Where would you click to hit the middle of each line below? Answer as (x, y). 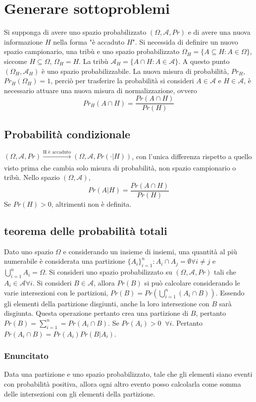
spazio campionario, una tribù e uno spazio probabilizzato (92, 51)
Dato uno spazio (29, 251)
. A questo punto (204, 61)
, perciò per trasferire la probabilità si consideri (122, 81)
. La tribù (94, 61)
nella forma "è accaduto (89, 41)
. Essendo (230, 292)
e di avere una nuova (219, 32)
